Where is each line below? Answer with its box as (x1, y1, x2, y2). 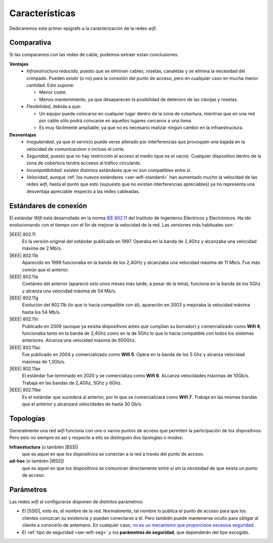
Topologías (9, 414, 45, 423)
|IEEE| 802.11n (9, 316, 38, 322)
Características (9, 8, 76, 19)
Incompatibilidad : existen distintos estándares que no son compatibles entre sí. (26, 167, 192, 173)
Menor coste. (39, 89, 67, 96)
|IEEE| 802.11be (9, 387, 41, 393)
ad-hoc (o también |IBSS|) (9, 458, 64, 464)
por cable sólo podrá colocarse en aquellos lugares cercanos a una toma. (39, 117, 193, 123)
